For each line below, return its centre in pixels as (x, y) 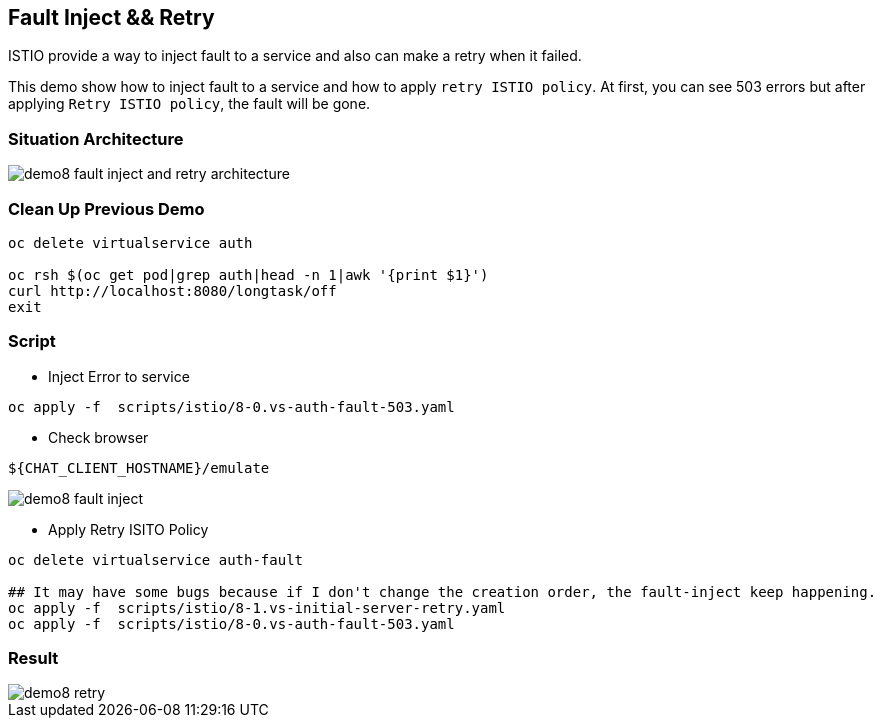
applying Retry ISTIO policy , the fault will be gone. (189, 104)
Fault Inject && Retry (111, 17)
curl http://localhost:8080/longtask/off (172, 290)
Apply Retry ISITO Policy (128, 529)
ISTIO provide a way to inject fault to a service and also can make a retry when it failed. (295, 56)
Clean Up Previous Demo (106, 208)
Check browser (98, 437)
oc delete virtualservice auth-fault (156, 559)
